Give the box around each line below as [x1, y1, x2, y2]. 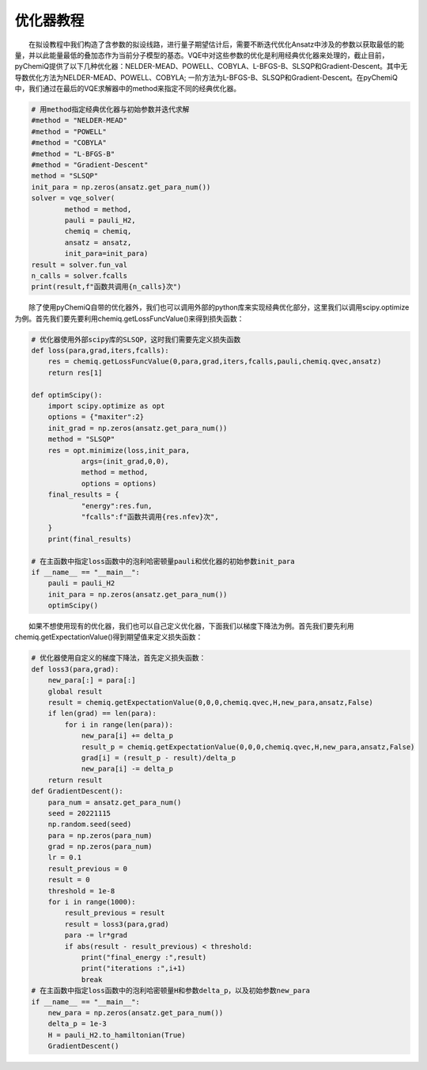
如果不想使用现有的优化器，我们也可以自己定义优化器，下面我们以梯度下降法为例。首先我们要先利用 [28, 622, 354, 631]
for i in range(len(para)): [64, 720, 174, 729]
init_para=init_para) [64, 249, 149, 258]
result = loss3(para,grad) [64, 920, 169, 928]
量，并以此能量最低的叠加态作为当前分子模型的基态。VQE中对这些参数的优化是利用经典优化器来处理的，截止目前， [14, 50, 389, 59]
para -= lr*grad [64, 931, 128, 940]
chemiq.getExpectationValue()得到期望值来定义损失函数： [14, 632, 203, 642]
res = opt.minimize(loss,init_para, [47, 446, 190, 455]
